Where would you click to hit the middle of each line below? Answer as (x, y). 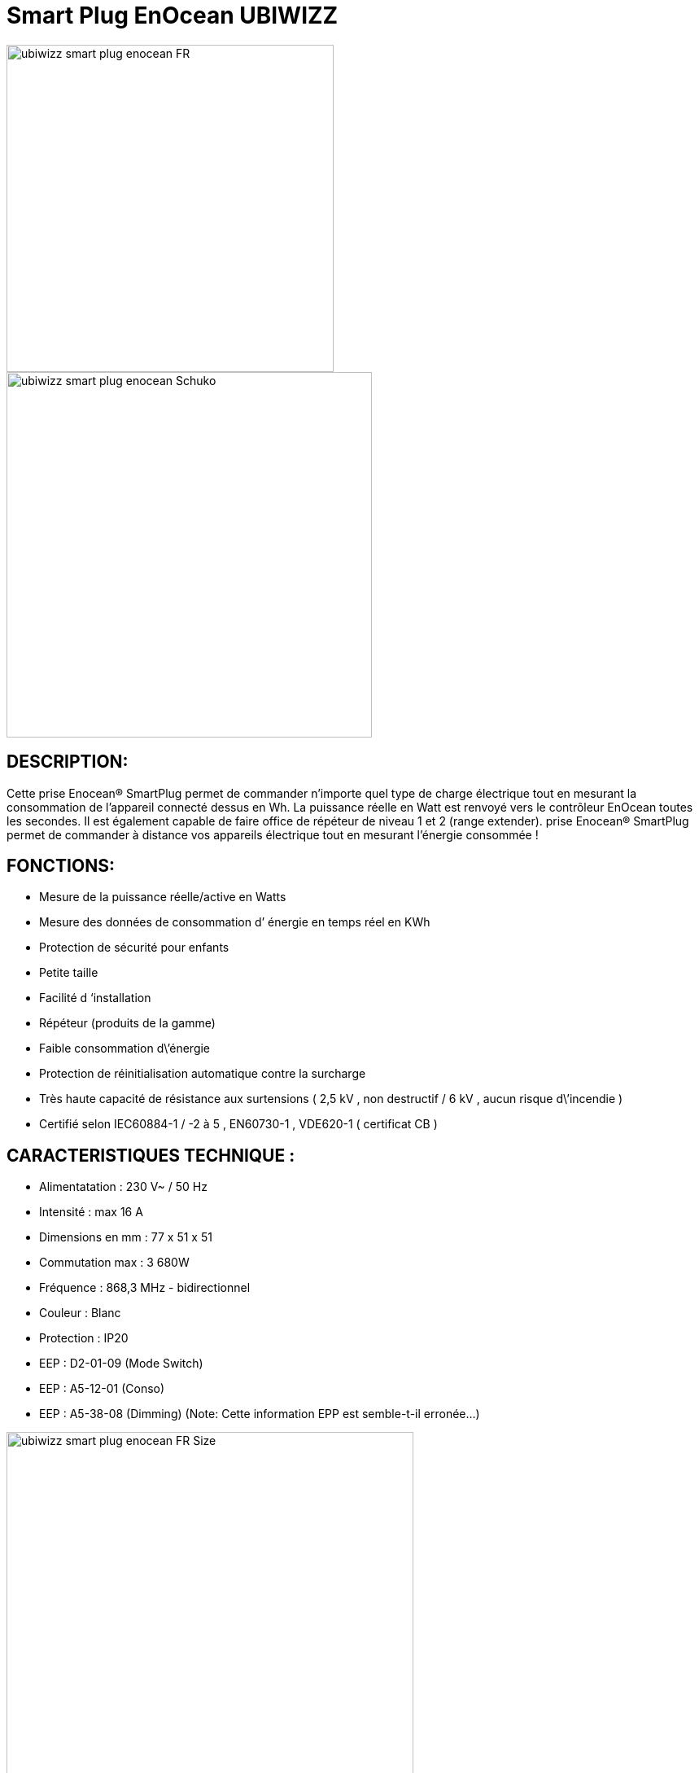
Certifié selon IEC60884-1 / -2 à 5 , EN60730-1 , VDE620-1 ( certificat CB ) (238, 1124)
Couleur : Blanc (80, 1313)
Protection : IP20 (84, 1338)
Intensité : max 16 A (91, 1212)
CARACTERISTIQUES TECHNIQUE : (151, 1155)
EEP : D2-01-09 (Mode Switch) (121, 1364)
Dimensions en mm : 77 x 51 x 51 (126, 1237)
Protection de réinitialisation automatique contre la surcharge (203, 1074)
